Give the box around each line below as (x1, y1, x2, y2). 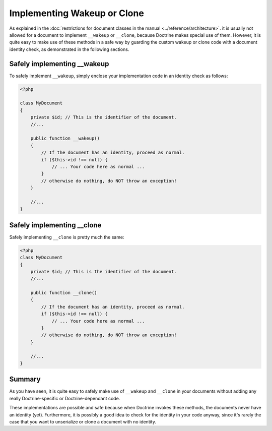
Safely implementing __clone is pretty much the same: (9, 234, 124, 240)
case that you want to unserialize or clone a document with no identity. (9, 419, 156, 425)
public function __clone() (30, 290, 98, 296)
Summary (9, 375, 41, 384)
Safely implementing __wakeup (9, 59, 109, 68)
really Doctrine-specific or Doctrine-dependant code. (9, 395, 120, 401)
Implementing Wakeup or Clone (9, 8, 145, 19)
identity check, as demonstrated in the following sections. (9, 46, 129, 52)
